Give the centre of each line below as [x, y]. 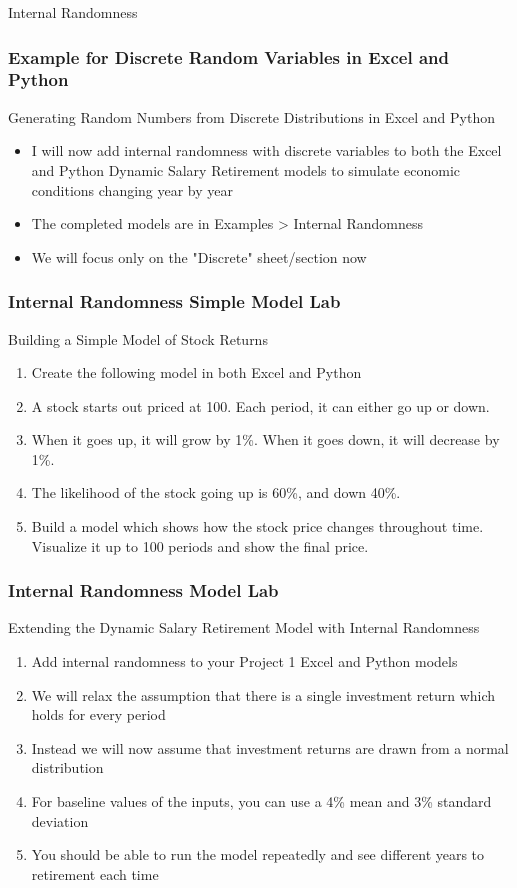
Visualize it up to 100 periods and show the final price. [200, 545]
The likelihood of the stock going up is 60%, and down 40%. [216, 492]
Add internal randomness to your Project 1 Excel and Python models [244, 661]
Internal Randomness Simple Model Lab [174, 301]
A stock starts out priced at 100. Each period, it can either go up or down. [260, 405]
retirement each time [95, 873]
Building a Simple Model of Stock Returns [138, 338]
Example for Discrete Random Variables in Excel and [229, 56]
